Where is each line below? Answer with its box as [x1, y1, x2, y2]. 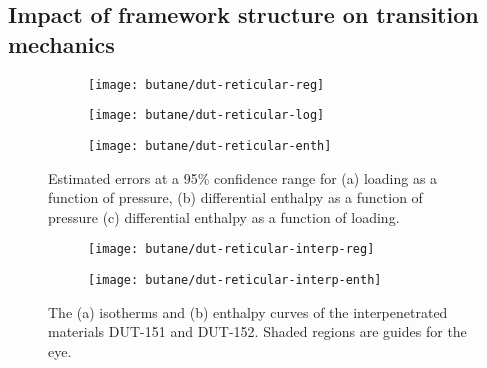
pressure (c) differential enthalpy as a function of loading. [48, 206, 400, 227]
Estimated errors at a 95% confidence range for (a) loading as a [48, 167, 438, 188]
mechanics [8, 28, 115, 59]
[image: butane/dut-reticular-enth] [88, 138, 332, 153]
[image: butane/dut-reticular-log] [88, 108, 325, 123]
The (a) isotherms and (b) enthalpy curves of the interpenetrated [48, 301, 448, 322]
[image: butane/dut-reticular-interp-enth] [88, 273, 382, 287]
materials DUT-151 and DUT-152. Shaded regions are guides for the [48, 321, 467, 342]
